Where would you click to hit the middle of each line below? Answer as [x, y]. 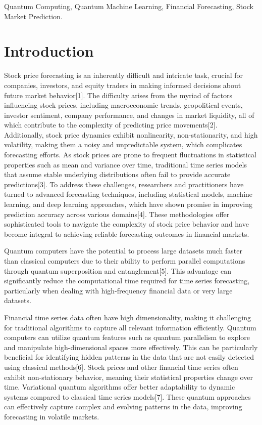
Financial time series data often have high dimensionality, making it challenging [127, 317]
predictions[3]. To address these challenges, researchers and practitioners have [124, 184]
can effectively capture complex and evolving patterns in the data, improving [123, 407]
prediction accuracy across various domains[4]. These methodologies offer [117, 214]
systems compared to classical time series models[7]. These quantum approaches [127, 396]
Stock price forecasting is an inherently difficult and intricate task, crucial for [123, 75]
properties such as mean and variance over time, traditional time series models [125, 164]
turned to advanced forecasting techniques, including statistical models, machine [128, 194]
